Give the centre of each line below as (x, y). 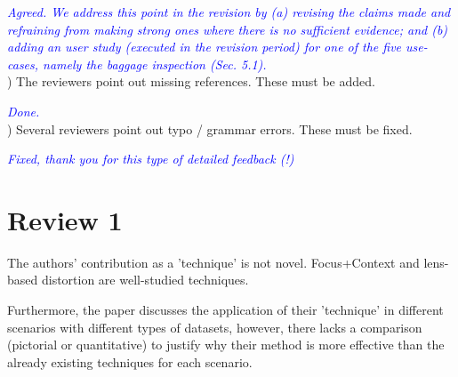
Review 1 (65, 219)
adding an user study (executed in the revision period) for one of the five (205, 47)
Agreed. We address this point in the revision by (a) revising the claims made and (229, 12)
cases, (23, 64)
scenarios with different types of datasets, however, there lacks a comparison (215, 327)
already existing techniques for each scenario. (130, 361)
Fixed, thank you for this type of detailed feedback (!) (151, 159)
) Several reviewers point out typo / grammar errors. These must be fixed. (210, 128)
